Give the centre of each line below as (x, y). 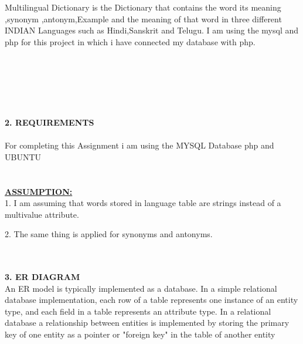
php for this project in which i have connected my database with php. (130, 41)
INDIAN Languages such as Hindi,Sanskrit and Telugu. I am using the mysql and (152, 30)
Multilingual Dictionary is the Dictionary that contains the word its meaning (143, 7)
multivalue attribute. (42, 214)
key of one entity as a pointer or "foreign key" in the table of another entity (140, 334)
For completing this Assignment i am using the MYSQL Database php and (139, 145)
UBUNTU (23, 156)
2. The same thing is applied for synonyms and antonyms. (109, 234)
